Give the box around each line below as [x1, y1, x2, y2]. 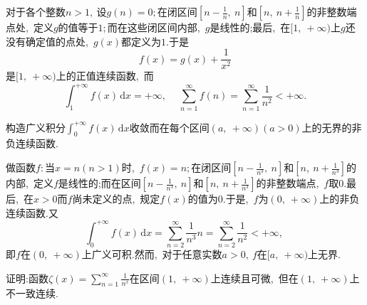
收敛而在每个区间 [129, 119, 210, 134]
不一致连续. [6, 286, 58, 301]
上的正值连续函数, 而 [56, 68, 154, 83]
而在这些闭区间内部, [107, 20, 200, 34]
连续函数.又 [6, 205, 58, 220]
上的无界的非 [301, 119, 362, 134]
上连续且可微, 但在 [210, 270, 299, 285]
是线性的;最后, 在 [210, 20, 291, 34]
